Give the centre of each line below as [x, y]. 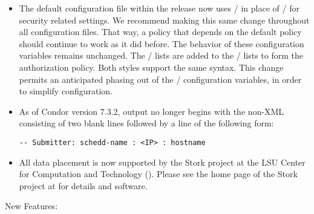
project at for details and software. [83, 185]
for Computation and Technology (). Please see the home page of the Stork [158, 174]
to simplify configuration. [66, 91]
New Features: [31, 206]
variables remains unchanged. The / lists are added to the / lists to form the [161, 55]
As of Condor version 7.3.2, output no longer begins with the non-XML [152, 111]
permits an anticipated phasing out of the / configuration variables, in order [160, 79]
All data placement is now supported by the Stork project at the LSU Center [162, 162]
